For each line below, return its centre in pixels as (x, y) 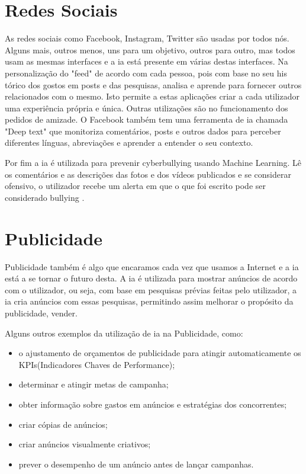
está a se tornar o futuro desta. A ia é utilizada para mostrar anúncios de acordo (151, 278)
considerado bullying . (45, 197)
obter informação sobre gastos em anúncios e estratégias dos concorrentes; (153, 404)
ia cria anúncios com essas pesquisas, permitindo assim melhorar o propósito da (149, 301)
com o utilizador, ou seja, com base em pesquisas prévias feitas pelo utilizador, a (151, 289)
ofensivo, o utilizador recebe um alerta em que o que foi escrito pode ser (135, 186)
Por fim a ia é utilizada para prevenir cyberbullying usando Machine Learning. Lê (153, 163)
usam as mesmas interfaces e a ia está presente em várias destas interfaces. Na (146, 61)
